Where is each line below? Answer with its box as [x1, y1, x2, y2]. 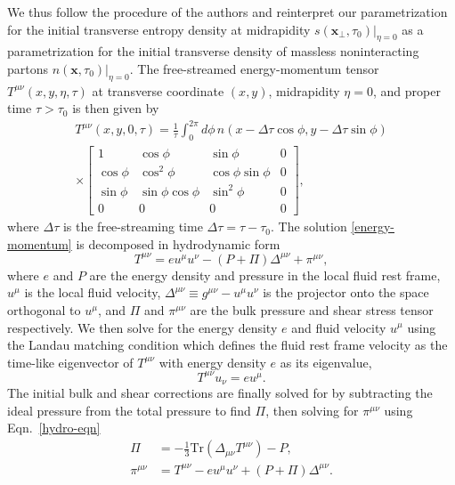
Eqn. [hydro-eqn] [7, 418, 101, 437]
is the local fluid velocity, [24, 283, 161, 302]
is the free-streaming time [62, 217, 203, 236]
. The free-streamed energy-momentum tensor [129, 59, 379, 77]
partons [7, 59, 49, 77]
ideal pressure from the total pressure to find [7, 400, 251, 419]
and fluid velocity [291, 318, 386, 336]
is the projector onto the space [263, 283, 429, 302]
